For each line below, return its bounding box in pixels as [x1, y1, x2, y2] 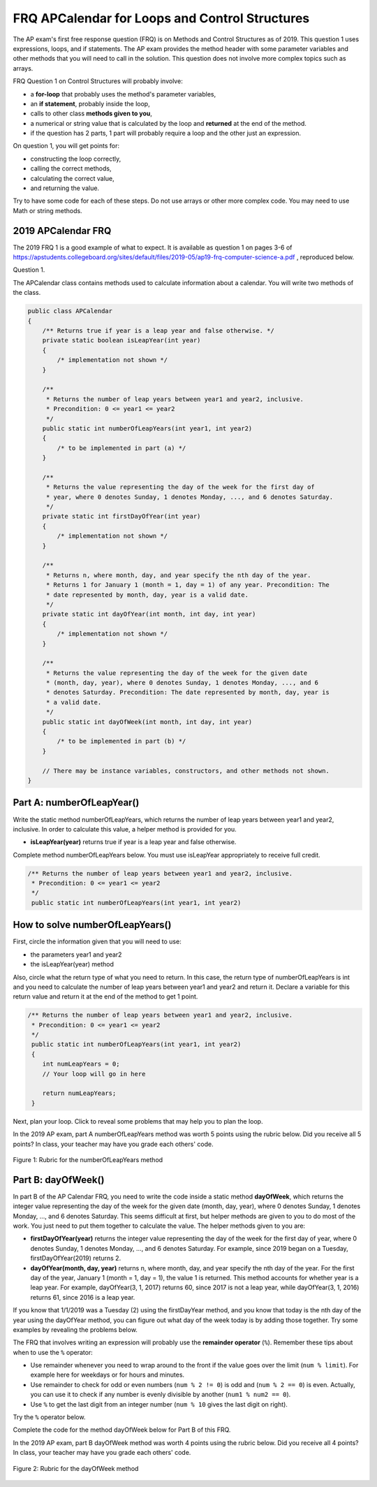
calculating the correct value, [30, 174, 114, 182]
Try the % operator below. [13, 1413, 86, 1421]
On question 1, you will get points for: [13, 142, 120, 150]
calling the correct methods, [30, 164, 112, 173]
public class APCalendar [27, 307, 113, 315]
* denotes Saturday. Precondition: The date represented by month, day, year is [45, 688, 330, 697]
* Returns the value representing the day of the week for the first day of [45, 483, 316, 491]
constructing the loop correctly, [30, 154, 121, 163]
